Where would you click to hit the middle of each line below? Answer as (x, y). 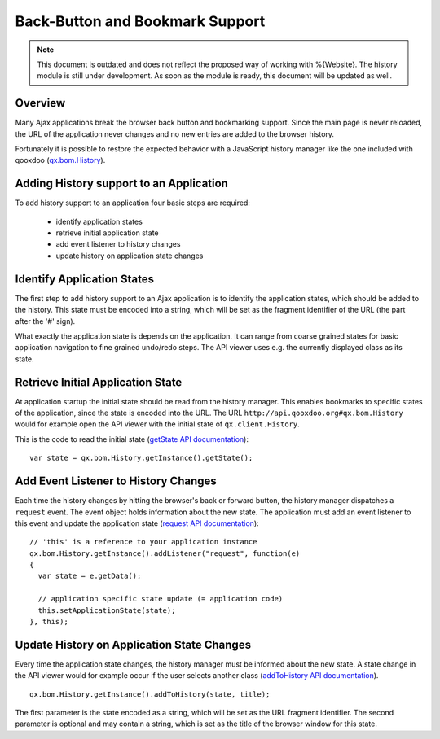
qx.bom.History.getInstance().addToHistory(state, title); (150, 694)
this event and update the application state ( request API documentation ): (137, 523)
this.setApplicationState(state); (107, 610)
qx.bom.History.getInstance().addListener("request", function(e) (165, 553)
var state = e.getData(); (90, 576)
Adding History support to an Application (121, 184)
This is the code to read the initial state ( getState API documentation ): (132, 439)
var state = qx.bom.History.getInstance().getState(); (141, 458)
